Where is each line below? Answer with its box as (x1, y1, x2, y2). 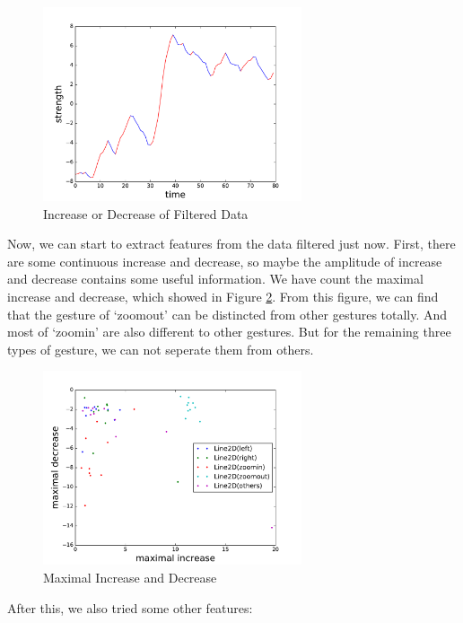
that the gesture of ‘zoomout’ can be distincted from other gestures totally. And (7, 304, 448, 323)
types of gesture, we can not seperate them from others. (7, 339, 314, 358)
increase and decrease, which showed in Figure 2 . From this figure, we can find (7, 286, 439, 305)
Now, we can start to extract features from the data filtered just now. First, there (7, 234, 456, 253)
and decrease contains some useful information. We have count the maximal (7, 269, 424, 288)
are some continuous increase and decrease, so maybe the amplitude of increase (7, 251, 442, 270)
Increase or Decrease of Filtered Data (43, 204, 249, 223)
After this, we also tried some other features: (7, 598, 253, 617)
